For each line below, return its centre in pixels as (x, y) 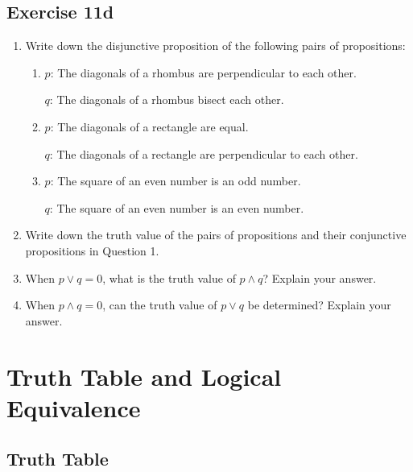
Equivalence (74, 407)
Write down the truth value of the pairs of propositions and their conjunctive (216, 235)
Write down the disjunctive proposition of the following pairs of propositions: (215, 46)
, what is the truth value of (169, 277)
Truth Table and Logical (144, 376)
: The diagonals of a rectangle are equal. (149, 126)
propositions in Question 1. (92, 250)
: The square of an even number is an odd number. (176, 181)
